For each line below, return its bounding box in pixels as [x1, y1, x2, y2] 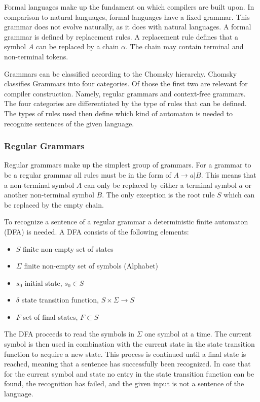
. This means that [201, 169, 256, 180]
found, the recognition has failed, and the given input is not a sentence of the [4, 378, 244, 389]
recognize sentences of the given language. [4, 118, 134, 128]
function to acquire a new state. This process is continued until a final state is [4, 348, 246, 359]
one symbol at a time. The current [144, 328, 252, 339]
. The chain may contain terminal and [126, 41, 244, 52]
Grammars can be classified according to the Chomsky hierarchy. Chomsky [4, 68, 237, 79]
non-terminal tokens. [4, 51, 68, 61]
